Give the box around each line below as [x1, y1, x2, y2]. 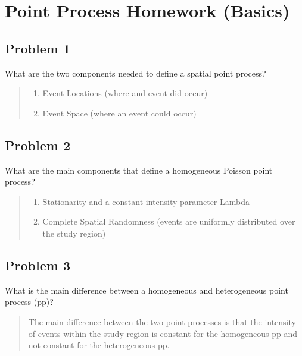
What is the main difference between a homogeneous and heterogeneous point [5, 283, 288, 296]
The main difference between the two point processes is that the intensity [28, 315, 296, 327]
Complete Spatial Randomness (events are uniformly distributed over [42, 215, 295, 228]
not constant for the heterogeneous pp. [28, 339, 170, 351]
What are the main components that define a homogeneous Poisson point [5, 163, 273, 176]
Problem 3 [5, 256, 70, 274]
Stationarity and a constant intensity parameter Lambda [42, 195, 250, 207]
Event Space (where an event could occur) [42, 106, 197, 119]
